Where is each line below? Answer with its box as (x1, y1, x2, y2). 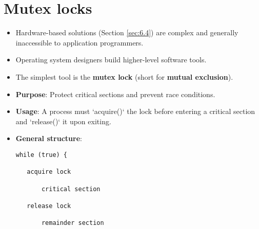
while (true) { (15, 151, 68, 158)
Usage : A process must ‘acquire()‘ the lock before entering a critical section (15, 106, 255, 117)
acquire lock (27, 168, 71, 176)
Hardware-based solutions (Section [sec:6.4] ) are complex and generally (15, 27, 238, 38)
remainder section (41, 219, 104, 227)
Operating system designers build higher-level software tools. (15, 54, 207, 65)
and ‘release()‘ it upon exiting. (15, 116, 111, 126)
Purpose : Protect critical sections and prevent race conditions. (15, 88, 215, 99)
